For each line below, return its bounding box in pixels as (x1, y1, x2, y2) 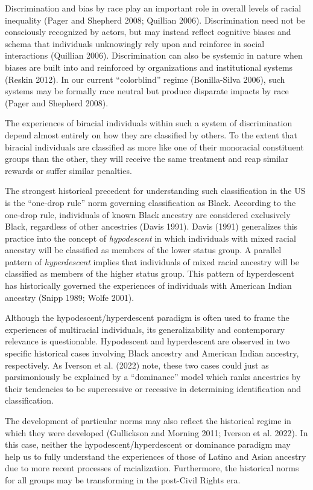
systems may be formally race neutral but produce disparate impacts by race (5, 85, 289, 97)
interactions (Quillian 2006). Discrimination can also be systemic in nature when (5, 49, 303, 62)
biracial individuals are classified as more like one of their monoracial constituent (5, 140, 304, 153)
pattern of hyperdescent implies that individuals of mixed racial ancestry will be (5, 255, 299, 268)
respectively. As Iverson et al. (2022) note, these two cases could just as (5, 358, 269, 371)
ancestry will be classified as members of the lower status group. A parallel (5, 243, 282, 256)
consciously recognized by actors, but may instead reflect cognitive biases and (5, 25, 291, 38)
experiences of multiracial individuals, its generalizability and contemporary (5, 323, 285, 335)
